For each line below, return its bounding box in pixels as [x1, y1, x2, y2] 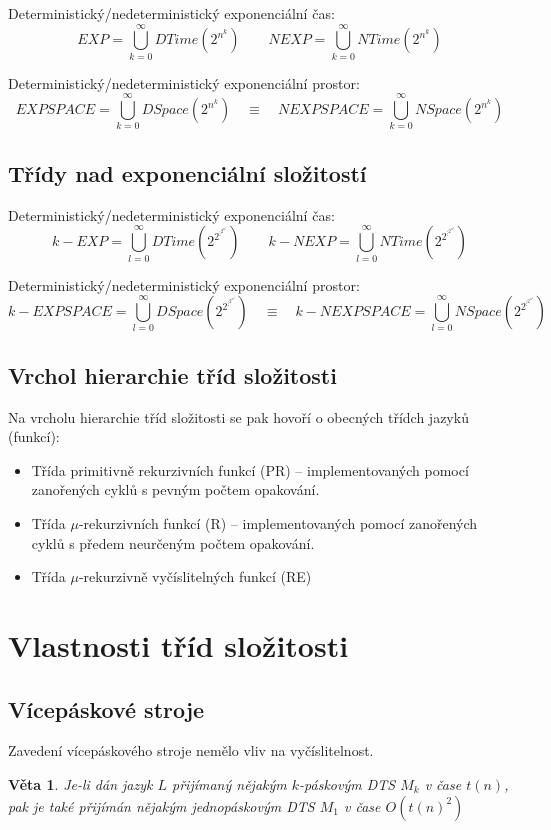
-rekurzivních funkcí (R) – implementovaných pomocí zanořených [78, 513, 478, 534]
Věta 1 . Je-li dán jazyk [8, 774, 153, 795]
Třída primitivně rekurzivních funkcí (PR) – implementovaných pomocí [31, 459, 469, 480]
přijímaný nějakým [172, 774, 287, 795]
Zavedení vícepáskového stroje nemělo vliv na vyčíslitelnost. [8, 740, 374, 761]
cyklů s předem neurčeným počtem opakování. [31, 532, 315, 553]
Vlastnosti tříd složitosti [8, 625, 349, 666]
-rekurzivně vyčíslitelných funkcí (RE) [78, 566, 312, 587]
